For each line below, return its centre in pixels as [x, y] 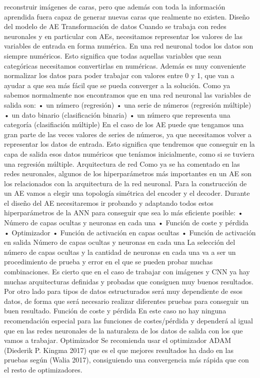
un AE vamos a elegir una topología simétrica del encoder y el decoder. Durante [127, 193]
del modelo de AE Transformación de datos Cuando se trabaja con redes [115, 26]
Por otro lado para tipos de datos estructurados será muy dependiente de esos [123, 291]
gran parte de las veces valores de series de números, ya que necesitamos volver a [128, 134]
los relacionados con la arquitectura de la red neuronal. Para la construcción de [125, 183]
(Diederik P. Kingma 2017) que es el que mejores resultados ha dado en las [119, 350]
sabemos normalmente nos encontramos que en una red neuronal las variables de [127, 95]
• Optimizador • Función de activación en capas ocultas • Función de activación [130, 232]
